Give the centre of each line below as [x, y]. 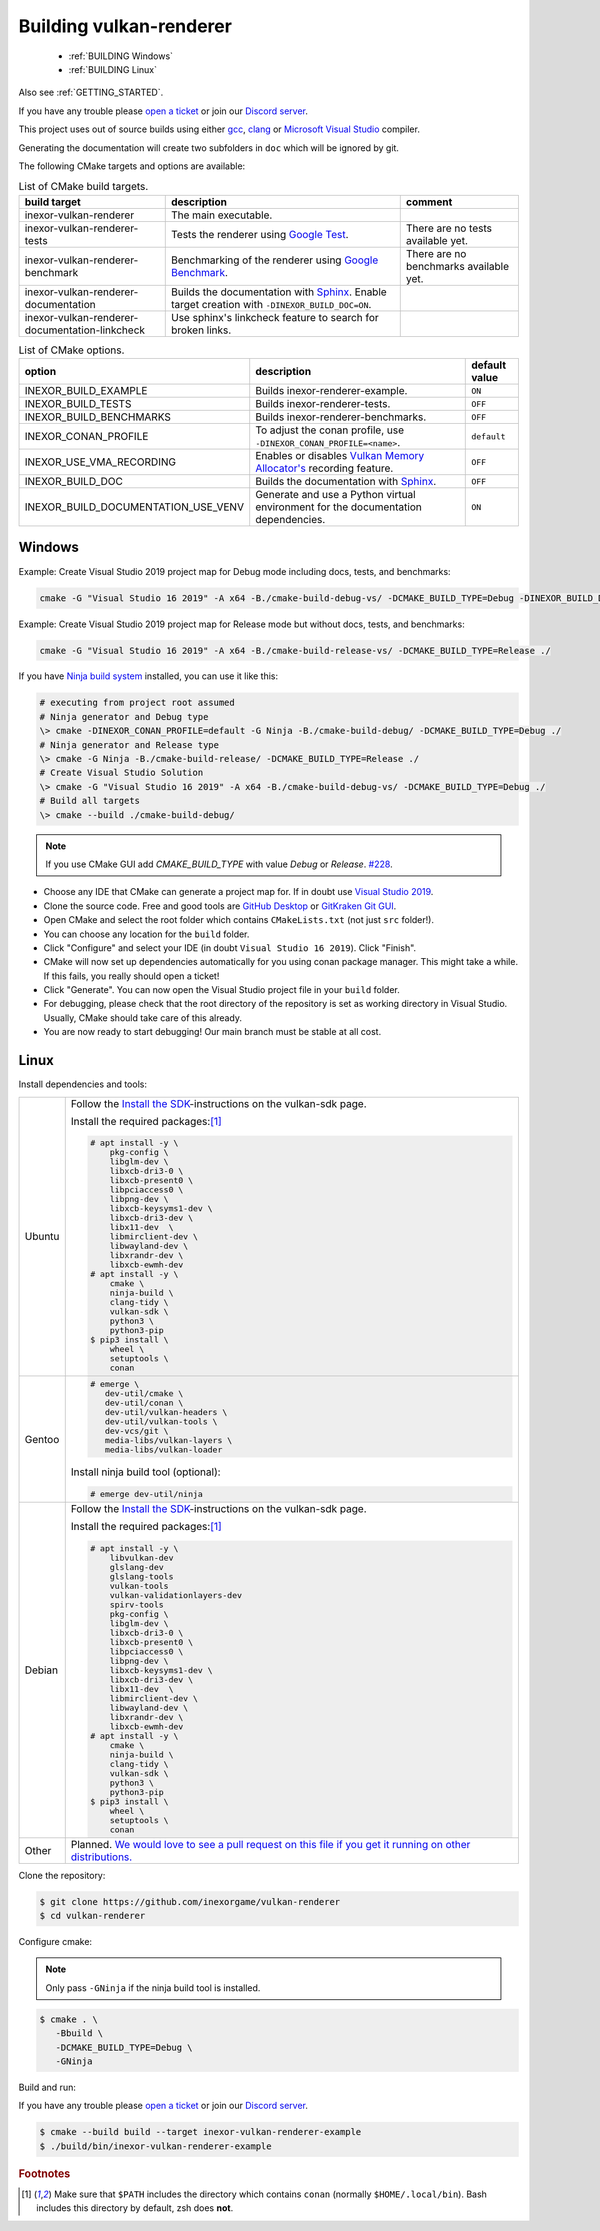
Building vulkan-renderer [125, 26]
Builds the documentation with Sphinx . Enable [279, 292]
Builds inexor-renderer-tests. [323, 404]
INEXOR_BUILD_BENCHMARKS [98, 417]
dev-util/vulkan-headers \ [166, 1412]
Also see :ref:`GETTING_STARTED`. [91, 92]
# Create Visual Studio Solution [121, 773]
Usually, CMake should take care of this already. [143, 1017]
